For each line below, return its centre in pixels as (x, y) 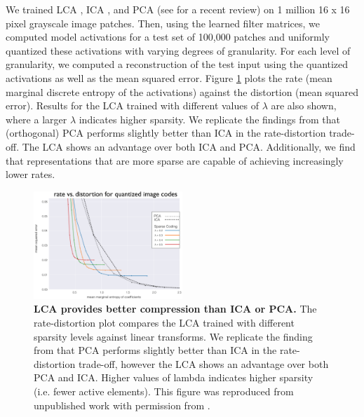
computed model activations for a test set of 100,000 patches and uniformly (168, 37)
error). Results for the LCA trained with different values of (132, 105)
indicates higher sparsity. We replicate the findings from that (210, 119)
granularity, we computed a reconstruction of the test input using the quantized (177, 64)
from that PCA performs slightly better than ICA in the (155, 350)
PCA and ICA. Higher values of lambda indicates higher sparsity (174, 377)
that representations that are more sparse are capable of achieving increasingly (175, 160)
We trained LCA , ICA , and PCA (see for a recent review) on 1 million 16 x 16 (178, 9)
